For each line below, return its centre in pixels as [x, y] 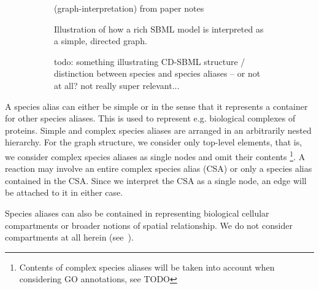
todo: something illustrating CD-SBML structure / [150, 61]
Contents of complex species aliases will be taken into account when [147, 267]
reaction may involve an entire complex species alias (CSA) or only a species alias [159, 168]
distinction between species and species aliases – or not [157, 73]
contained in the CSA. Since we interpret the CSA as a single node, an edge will [156, 180]
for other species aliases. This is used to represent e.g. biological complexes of [150, 118]
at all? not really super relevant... [117, 85]
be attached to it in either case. [64, 192]
